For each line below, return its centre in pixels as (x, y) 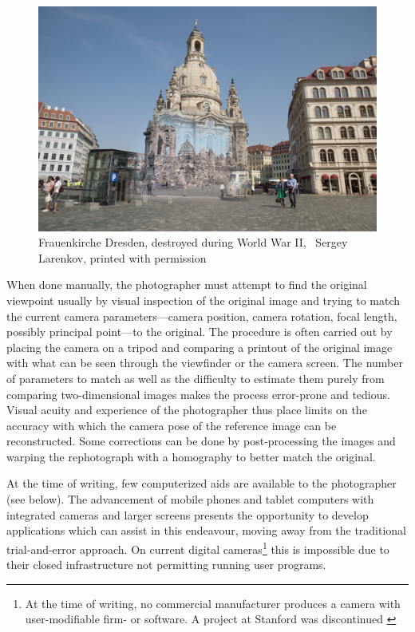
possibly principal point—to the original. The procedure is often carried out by (200, 332)
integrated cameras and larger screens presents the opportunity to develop (188, 514)
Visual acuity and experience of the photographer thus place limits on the (187, 410)
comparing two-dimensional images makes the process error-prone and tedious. (198, 394)
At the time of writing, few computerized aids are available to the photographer (202, 483)
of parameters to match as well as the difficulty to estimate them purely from (196, 378)
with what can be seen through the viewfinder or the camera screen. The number (205, 363)
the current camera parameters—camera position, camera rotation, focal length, (202, 316)
